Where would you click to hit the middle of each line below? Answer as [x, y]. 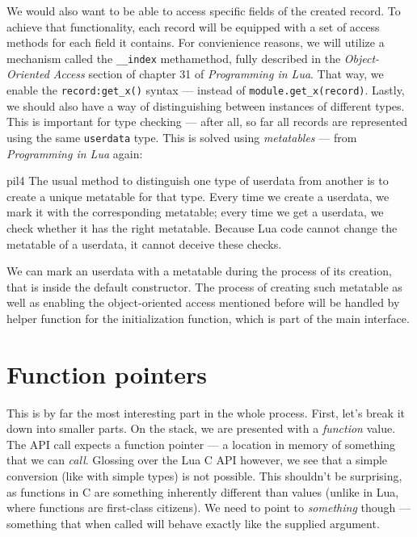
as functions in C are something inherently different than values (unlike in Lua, [203, 491]
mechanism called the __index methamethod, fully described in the [174, 58]
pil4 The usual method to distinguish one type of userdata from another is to [198, 180]
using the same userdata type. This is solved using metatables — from [182, 137]
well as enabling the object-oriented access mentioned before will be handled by [203, 302]
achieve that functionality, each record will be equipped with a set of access [193, 26]
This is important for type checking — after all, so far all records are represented [207, 122]
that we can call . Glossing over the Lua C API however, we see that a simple [197, 460]
